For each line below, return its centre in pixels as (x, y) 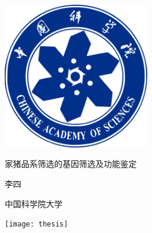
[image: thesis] (37, 224)
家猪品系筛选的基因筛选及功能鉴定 (71, 164)
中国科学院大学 (34, 203)
